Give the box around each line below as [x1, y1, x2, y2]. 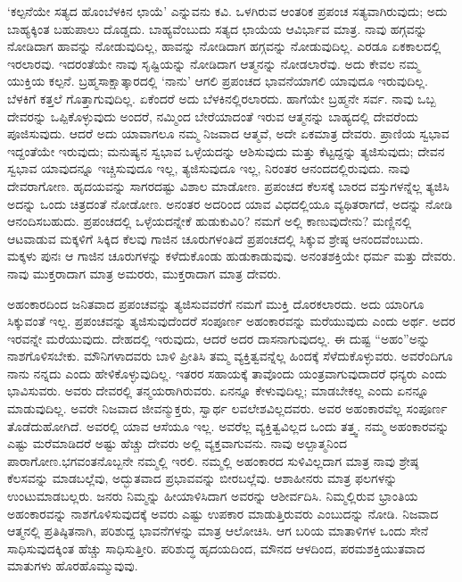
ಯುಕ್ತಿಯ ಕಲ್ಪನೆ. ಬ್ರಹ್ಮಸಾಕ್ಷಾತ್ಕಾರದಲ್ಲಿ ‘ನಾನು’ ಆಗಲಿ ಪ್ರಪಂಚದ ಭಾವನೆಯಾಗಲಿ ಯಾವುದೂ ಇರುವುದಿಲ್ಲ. [7, 71, 428, 90]
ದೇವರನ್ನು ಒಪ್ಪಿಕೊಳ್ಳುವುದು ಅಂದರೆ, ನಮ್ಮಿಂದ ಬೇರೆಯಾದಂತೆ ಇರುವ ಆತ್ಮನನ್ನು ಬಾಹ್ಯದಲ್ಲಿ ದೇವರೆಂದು [7, 106, 418, 125]
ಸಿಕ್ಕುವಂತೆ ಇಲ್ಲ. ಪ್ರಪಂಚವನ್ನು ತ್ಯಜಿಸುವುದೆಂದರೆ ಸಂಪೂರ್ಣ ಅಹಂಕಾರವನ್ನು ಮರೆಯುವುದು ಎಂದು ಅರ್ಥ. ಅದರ [7, 312, 456, 330]
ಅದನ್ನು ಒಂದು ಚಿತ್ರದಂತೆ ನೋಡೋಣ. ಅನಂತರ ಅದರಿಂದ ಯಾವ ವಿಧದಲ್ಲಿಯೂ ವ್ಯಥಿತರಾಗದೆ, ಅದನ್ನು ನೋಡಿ [7, 194, 453, 212]
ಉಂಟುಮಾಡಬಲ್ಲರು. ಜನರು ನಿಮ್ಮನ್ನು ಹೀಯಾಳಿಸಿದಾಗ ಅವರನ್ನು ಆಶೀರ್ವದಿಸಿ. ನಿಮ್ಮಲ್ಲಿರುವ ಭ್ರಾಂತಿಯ [7, 486, 418, 505]
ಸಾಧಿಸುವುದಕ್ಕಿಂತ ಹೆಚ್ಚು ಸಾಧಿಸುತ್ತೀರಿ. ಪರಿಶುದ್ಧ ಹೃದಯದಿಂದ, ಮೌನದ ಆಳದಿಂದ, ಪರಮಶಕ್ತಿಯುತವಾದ [7, 538, 425, 557]
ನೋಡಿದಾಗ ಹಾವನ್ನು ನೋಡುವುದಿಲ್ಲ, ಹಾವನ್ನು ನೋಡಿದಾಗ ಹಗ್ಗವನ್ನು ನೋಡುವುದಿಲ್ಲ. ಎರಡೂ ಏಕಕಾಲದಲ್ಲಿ [7, 37, 441, 55]
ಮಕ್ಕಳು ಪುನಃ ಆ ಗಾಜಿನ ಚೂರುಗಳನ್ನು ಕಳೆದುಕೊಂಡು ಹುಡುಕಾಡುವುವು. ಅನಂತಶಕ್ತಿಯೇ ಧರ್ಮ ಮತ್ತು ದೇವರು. [7, 246, 457, 265]
